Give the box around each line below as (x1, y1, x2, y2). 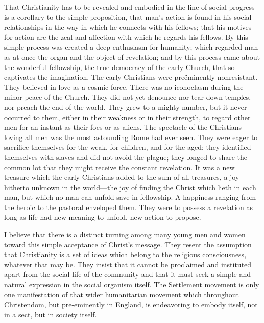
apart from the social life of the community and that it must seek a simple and (4, 269, 251, 280)
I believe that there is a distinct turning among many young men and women (4, 229, 246, 240)
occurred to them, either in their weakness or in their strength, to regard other (4, 111, 251, 122)
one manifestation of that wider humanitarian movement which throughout (4, 289, 239, 299)
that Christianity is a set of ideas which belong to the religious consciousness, (4, 249, 247, 260)
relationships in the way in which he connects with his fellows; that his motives (4, 21, 252, 32)
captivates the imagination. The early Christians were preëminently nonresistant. (4, 72, 258, 82)
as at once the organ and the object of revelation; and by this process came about (4, 51, 260, 62)
